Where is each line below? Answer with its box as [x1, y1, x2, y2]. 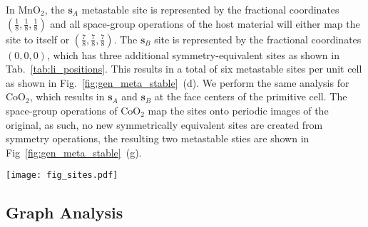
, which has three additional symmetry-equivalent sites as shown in [46, 47, 339, 62]
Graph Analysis [6, 201, 123, 223]
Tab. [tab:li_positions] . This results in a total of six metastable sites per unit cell [6, 61, 362, 76]
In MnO [6, 2, 41, 16]
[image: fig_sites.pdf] [6, 170, 118, 181]
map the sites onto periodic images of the [148, 102, 329, 117]
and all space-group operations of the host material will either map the [50, 16, 360, 31]
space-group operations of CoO [6, 102, 141, 117]
